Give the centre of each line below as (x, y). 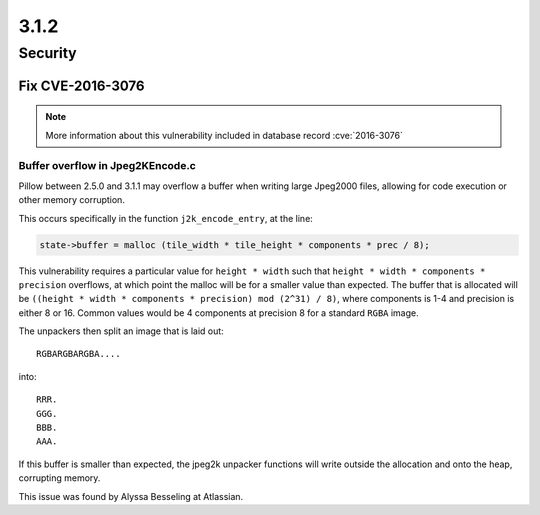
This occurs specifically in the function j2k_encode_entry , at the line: (166, 218)
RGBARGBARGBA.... (78, 354)
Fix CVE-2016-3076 (81, 85)
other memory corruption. (71, 200)
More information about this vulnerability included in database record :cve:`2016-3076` (224, 135)
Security (47, 53)
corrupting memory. (59, 478)
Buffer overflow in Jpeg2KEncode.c (107, 166)
